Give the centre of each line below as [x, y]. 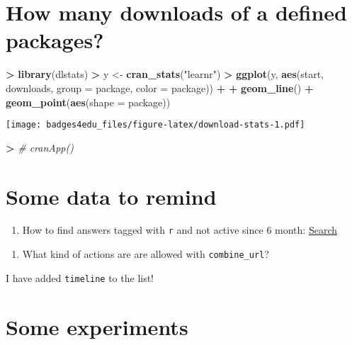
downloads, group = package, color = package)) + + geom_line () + [160, 87]
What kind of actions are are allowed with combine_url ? [146, 254]
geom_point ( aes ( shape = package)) [88, 102]
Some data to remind [111, 196]
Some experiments [97, 326]
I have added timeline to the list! [80, 277]
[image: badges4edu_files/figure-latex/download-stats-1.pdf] [155, 125]
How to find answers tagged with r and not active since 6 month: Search [180, 230]
